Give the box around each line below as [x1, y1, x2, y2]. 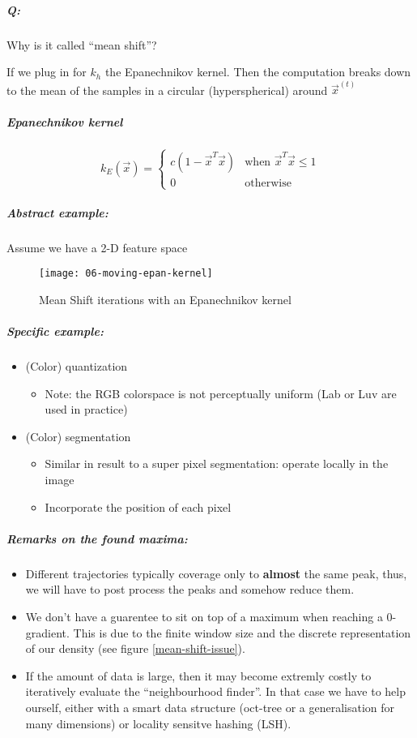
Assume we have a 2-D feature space [6, 238, 188, 255]
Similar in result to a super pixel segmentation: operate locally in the [45, 455, 389, 472]
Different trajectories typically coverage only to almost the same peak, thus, [25, 564, 407, 581]
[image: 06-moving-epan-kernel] [39, 268, 213, 280]
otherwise [245, 177, 291, 189]
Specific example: [6, 323, 104, 340]
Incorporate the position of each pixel [45, 498, 232, 515]
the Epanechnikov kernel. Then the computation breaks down [104, 63, 411, 80]
